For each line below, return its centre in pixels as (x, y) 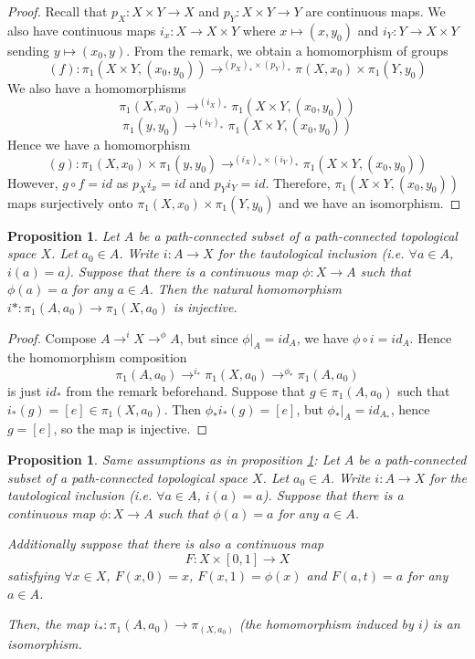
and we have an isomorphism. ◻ (370, 202)
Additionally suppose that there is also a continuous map (166, 544)
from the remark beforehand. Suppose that (186, 391)
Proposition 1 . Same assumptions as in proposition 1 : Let (174, 459)
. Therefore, (298, 182)
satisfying (34, 575)
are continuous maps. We (375, 11)
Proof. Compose (52, 337)
